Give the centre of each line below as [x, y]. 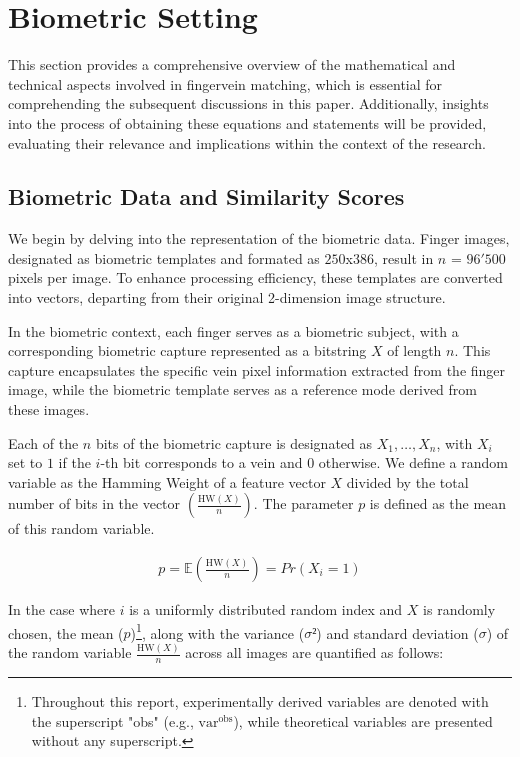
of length [414, 350]
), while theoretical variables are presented [363, 720]
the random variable [70, 652]
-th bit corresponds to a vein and [201, 462]
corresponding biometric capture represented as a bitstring [187, 350]
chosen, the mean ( [66, 632]
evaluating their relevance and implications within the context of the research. [247, 142]
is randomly [459, 609]
